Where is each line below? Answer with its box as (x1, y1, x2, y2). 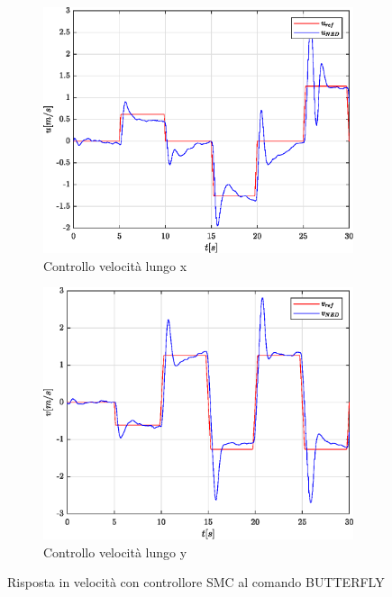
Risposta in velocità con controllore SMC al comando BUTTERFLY (7, 573, 385, 592)
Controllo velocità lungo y (43, 542, 187, 561)
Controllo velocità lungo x (43, 256, 187, 275)
